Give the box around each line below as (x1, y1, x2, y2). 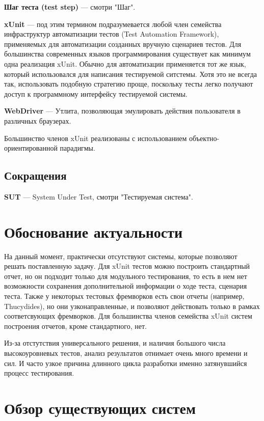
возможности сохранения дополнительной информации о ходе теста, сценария (4, 280, 247, 291)
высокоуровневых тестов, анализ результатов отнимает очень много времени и (4, 347, 248, 358)
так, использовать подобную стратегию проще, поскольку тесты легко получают (4, 78, 253, 89)
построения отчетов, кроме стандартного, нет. (4, 320, 147, 331)
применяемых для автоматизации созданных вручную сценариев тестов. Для (4, 38, 242, 49)
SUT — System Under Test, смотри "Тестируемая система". (4, 191, 193, 202)
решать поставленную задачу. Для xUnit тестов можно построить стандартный (4, 261, 250, 271)
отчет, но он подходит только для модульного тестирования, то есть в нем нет (4, 270, 247, 281)
